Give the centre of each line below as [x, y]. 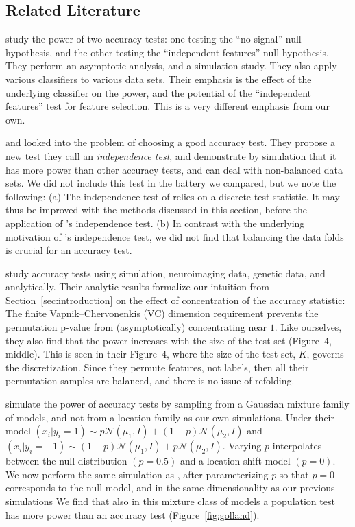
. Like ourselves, [308, 327]
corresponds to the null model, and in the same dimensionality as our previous [170, 488]
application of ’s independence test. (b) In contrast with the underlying [155, 223]
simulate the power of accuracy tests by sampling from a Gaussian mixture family [177, 404]
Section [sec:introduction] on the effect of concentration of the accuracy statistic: [175, 300]
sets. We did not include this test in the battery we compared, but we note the [171, 183]
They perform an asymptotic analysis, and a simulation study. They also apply [171, 66]
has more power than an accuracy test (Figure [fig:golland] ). [133, 514]
